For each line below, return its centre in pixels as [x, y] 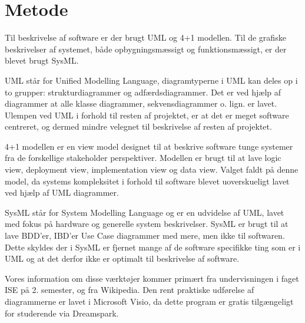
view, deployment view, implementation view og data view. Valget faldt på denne [152, 169]
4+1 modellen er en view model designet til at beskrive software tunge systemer [149, 146]
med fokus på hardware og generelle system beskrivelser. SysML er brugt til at [147, 224]
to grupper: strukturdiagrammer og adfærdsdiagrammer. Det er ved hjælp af [143, 92]
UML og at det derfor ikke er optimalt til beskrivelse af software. [122, 258]
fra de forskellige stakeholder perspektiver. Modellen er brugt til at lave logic [143, 158]
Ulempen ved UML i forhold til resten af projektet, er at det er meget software [147, 115]
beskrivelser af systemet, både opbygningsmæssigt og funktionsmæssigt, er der [146, 49]
